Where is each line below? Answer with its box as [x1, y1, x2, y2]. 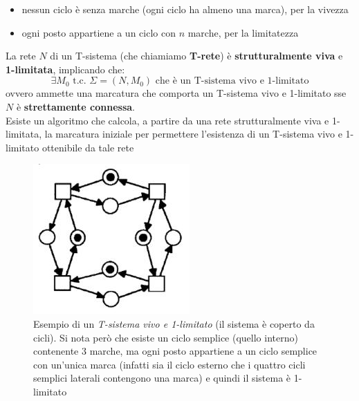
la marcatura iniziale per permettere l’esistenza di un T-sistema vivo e [44, 127, 342, 141]
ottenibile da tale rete [42, 140, 134, 154]
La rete [6, 48, 36, 63]
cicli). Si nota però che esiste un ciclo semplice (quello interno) [33, 330, 298, 344]
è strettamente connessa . [16, 99, 135, 113]
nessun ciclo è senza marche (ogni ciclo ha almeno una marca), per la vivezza [21, 2, 349, 16]
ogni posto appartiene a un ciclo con [21, 25, 176, 39]
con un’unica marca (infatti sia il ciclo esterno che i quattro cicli [33, 357, 306, 371]
